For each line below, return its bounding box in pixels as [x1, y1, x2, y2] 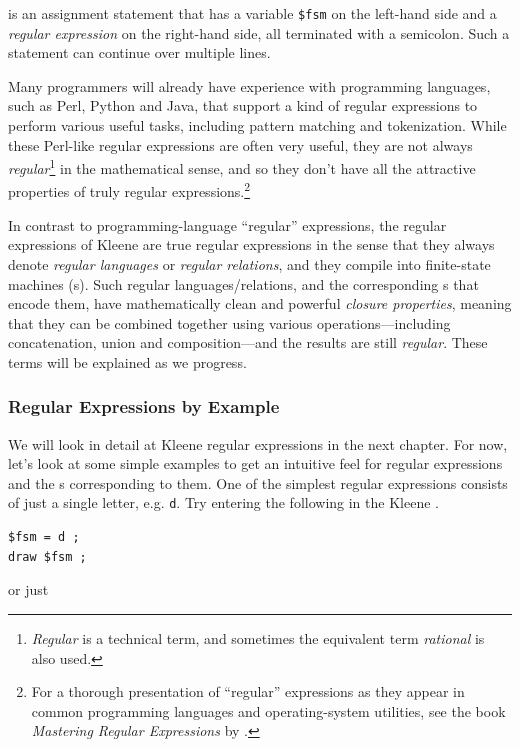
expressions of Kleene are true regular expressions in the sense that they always [8, 234, 495, 255]
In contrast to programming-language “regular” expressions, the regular [8, 214, 447, 235]
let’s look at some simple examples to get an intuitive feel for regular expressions [8, 453, 503, 474]
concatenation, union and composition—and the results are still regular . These [8, 332, 488, 353]
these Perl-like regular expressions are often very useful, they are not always [8, 134, 473, 155]
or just [8, 579, 49, 600]
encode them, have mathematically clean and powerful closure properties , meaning [8, 293, 512, 314]
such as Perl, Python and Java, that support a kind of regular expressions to [8, 95, 478, 116]
